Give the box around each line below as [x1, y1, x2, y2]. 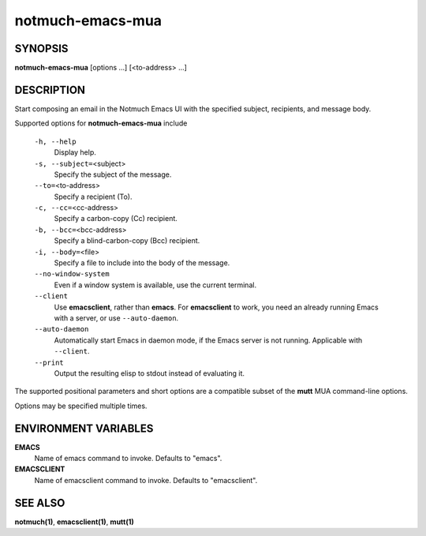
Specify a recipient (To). [54, 192, 133, 201]
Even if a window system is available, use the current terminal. [54, 280, 256, 290]
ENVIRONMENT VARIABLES [14, 422, 154, 435]
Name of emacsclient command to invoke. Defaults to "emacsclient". [34, 475, 258, 485]
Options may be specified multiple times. [14, 401, 148, 410]
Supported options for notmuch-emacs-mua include [14, 118, 188, 128]
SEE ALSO [14, 496, 65, 509]
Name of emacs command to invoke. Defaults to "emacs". [34, 454, 222, 463]
